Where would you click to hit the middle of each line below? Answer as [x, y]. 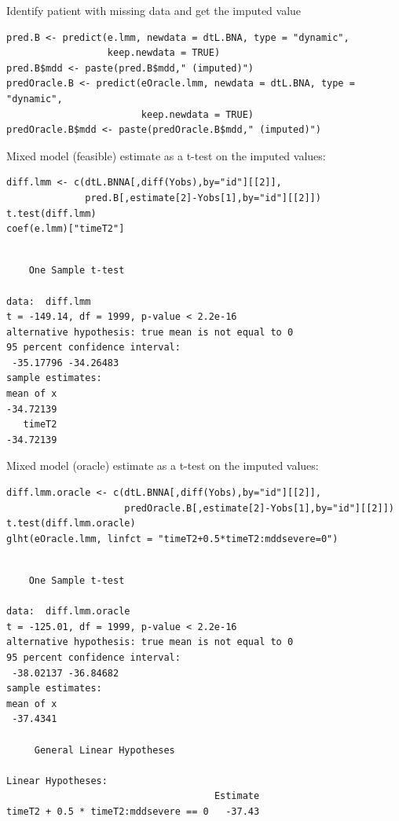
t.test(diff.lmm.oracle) [71, 524]
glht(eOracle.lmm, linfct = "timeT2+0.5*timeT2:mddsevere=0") [172, 539]
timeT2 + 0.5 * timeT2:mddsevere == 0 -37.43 [133, 811]
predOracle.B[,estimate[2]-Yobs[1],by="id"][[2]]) [259, 508]
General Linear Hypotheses [104, 750]
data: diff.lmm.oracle [68, 612]
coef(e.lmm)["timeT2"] [66, 229]
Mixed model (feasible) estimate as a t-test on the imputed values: [166, 155]
